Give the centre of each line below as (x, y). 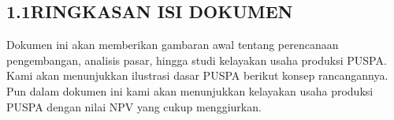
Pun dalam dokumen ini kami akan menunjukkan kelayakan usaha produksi (190, 90)
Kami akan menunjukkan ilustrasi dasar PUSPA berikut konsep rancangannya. (197, 75)
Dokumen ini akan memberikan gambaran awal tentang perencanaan (173, 45)
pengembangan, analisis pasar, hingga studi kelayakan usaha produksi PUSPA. (197, 60)
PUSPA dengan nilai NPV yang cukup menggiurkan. (134, 106)
